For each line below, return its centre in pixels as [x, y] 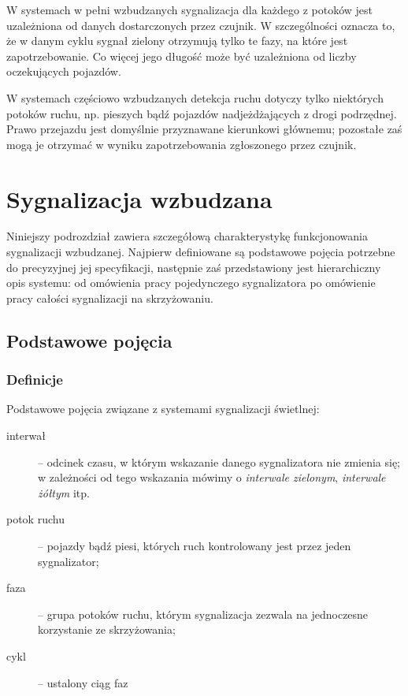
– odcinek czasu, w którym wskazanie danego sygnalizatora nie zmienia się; [219, 462]
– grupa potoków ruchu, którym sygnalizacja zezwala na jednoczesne [203, 614]
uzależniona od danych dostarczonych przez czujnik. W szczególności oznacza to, [201, 25]
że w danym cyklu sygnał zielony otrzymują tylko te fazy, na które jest [177, 41]
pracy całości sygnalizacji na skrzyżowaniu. [110, 298]
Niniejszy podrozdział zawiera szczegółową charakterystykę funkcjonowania [187, 236]
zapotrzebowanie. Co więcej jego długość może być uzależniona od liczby [182, 56]
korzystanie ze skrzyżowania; [107, 629]
